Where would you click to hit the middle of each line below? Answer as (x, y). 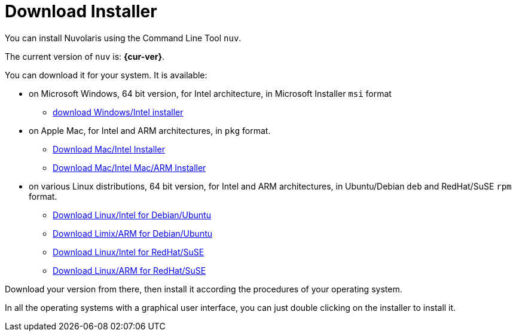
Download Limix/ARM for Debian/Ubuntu (133, 233)
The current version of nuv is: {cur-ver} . (85, 56)
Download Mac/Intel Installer (109, 149)
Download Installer (81, 11)
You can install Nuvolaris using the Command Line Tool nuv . (123, 38)
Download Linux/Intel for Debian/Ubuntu (132, 215)
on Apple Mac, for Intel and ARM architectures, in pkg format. (150, 130)
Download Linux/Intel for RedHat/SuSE (129, 252)
